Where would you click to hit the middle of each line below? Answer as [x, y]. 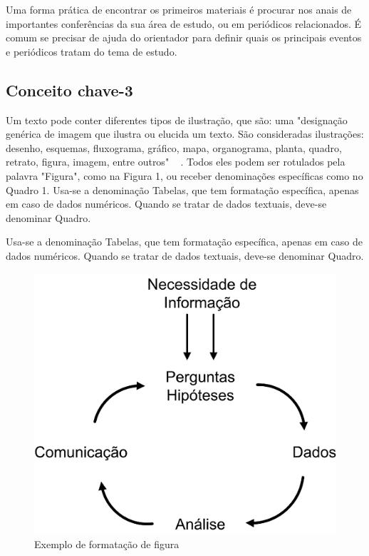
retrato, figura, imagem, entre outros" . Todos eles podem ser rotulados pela [176, 162]
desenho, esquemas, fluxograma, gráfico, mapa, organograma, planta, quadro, [174, 147]
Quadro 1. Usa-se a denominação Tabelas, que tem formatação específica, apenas [182, 189]
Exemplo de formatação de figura [107, 544]
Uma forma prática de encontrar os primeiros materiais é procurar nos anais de [179, 9]
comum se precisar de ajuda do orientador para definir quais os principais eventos [184, 37]
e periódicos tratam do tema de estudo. [92, 51]
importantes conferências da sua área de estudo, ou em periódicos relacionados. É [183, 23]
